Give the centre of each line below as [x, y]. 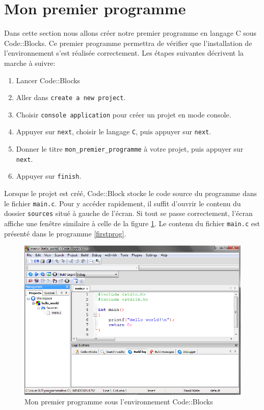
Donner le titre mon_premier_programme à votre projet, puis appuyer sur [130, 149]
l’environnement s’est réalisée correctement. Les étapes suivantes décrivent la [124, 53]
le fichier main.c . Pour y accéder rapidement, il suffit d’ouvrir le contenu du [123, 203]
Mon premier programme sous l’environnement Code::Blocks [119, 402]
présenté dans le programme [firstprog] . [65, 233]
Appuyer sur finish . [49, 176]
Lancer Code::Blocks [48, 80]
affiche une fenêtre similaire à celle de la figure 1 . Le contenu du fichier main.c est [132, 223]
